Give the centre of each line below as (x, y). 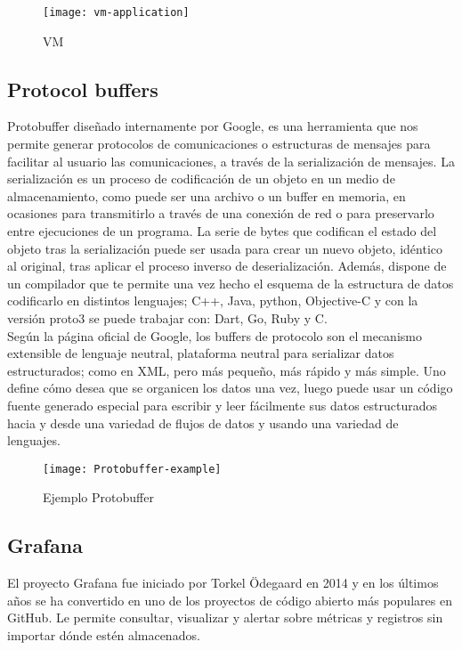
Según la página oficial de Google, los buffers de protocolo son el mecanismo (215, 335)
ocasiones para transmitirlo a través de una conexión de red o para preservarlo (221, 213)
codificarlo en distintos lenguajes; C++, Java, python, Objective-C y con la (213, 301)
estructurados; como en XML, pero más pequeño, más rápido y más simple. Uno (227, 370)
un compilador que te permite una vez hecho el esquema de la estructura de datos (231, 283)
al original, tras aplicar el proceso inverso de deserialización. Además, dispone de (227, 266)
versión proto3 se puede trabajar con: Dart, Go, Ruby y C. (167, 317)
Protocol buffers (83, 89)
